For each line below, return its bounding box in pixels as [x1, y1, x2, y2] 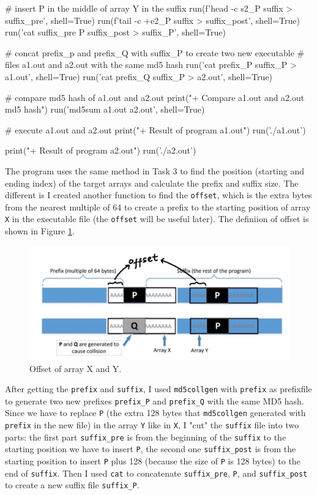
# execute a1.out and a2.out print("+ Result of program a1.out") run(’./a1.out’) [5, 123, 306, 136]
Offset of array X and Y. [29, 362, 122, 374]
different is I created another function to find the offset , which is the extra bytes [5, 188, 312, 201]
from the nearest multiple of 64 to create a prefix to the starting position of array [5, 200, 311, 213]
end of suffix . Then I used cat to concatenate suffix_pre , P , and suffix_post [5, 466, 308, 479]
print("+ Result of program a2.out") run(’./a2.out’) [5, 144, 196, 157]
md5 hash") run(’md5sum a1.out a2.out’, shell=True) [5, 103, 205, 116]
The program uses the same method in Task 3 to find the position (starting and [5, 164, 305, 177]
